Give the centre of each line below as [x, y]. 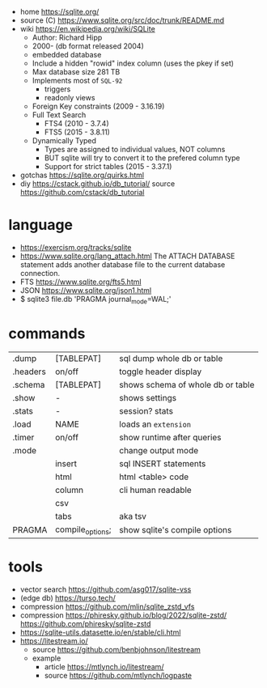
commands [47, 333]
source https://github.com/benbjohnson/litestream [116, 649]
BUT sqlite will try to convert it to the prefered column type [142, 158]
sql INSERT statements [163, 463]
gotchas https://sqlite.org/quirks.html [82, 175]
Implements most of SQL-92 [77, 81]
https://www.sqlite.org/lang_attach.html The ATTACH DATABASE [127, 256]
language [41, 225]
